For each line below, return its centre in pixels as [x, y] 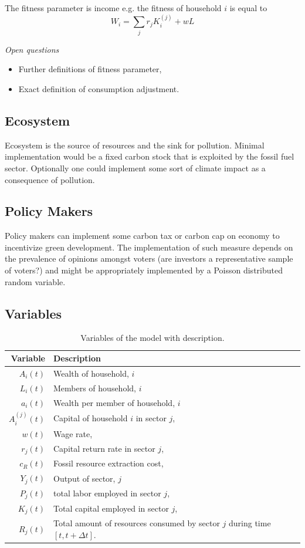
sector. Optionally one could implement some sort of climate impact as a [135, 168]
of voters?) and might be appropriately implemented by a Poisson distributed [144, 270]
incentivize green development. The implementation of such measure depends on [149, 247]
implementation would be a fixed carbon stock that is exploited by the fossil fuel [150, 156]
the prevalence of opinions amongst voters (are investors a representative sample [149, 258]
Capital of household [90, 418]
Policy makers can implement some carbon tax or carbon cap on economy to [142, 236]
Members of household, [94, 388]
